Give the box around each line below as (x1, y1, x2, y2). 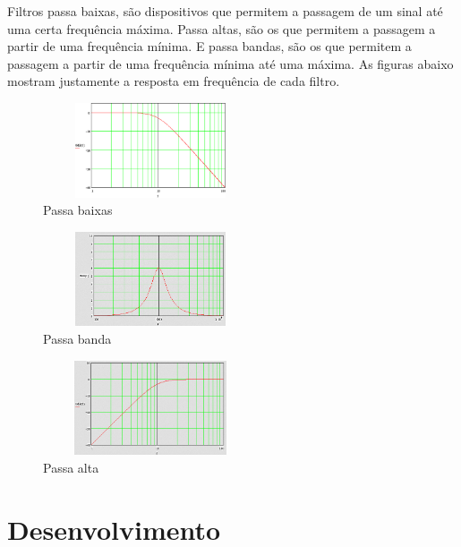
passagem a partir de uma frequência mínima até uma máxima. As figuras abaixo (7, 54, 454, 73)
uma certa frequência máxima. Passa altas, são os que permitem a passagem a (7, 19, 436, 38)
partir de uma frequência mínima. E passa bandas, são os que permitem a (7, 37, 412, 56)
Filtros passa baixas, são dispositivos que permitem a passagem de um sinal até (7, 2, 443, 20)
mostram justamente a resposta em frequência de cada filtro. (7, 72, 340, 90)
